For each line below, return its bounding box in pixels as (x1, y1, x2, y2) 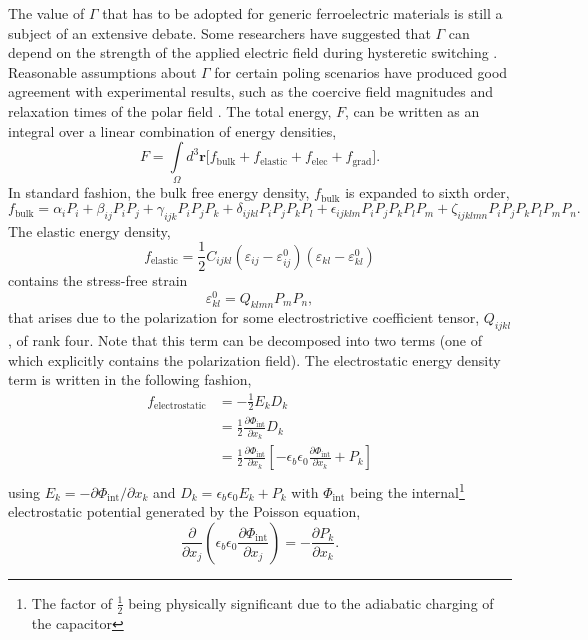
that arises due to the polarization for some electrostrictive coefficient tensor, (8, 307, 480, 328)
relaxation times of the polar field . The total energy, (8, 100, 332, 121)
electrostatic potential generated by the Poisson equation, (8, 501, 361, 522)
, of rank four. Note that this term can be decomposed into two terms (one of (8, 330, 483, 351)
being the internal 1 (350, 479, 465, 502)
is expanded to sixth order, (345, 182, 510, 203)
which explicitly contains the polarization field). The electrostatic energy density (8, 349, 501, 370)
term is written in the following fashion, (8, 369, 252, 390)
